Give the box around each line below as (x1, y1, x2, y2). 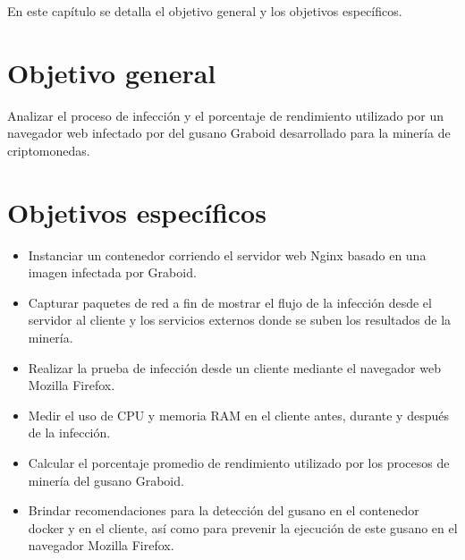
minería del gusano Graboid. (28, 471, 184, 489)
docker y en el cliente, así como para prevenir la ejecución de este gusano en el (28, 518, 458, 537)
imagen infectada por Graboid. (28, 263, 197, 282)
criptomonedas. (7, 140, 90, 159)
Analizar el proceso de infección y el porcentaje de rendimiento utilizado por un (7, 106, 444, 124)
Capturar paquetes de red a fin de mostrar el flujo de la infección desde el (28, 293, 432, 311)
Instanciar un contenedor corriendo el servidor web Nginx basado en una (28, 245, 427, 264)
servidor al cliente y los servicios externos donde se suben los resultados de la (28, 310, 452, 329)
